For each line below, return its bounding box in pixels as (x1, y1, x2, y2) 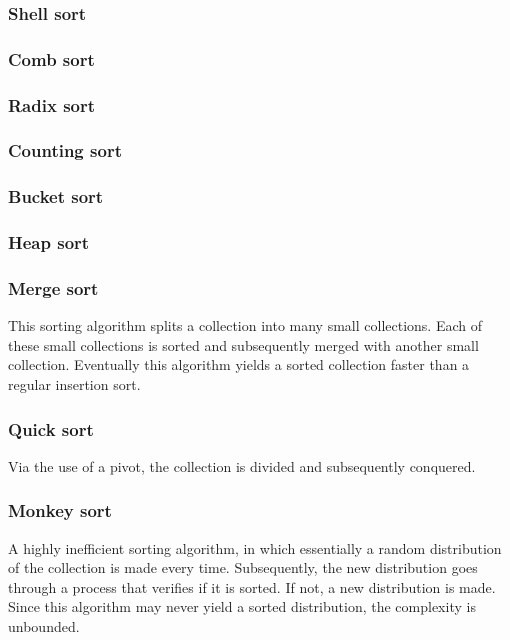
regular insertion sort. (8, 374, 141, 395)
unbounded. (8, 616, 80, 637)
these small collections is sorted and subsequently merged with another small (8, 334, 479, 355)
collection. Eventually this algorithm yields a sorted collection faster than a (8, 354, 470, 375)
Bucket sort (8, 184, 104, 209)
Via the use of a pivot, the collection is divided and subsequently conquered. (8, 455, 476, 476)
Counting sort (8, 138, 122, 163)
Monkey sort (8, 498, 112, 523)
